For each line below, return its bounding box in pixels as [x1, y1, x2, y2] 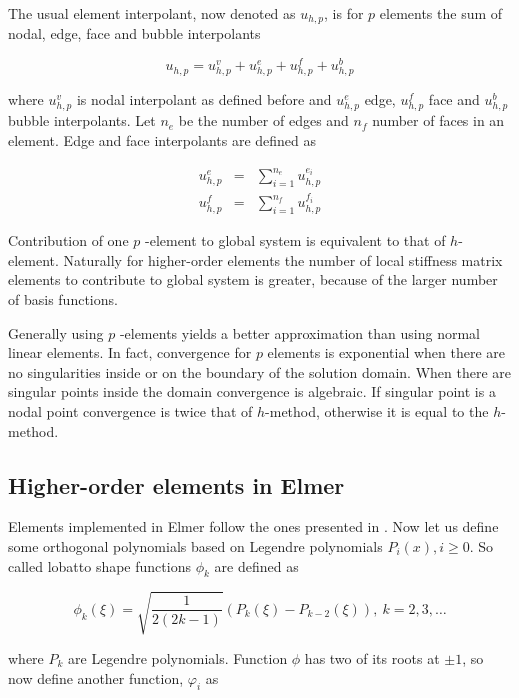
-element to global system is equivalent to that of [145, 230, 446, 251]
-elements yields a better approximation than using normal [119, 322, 480, 343]
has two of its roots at [304, 647, 440, 668]
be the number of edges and [178, 110, 349, 131]
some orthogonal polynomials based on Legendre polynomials [8, 535, 383, 556]
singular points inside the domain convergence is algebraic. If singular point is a [8, 381, 496, 402]
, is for [324, 3, 364, 23]
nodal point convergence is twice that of [8, 400, 253, 421]
